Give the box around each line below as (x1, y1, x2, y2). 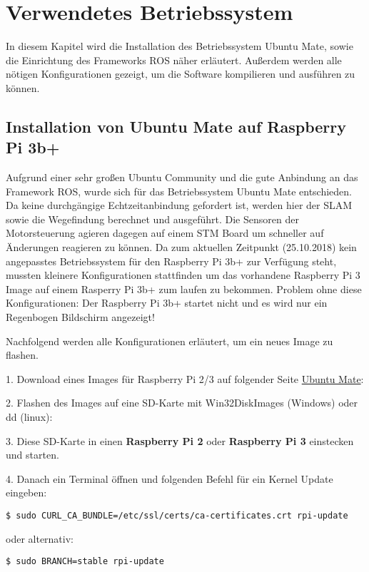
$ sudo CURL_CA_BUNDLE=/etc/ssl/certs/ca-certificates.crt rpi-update (6, 510, 348, 521)
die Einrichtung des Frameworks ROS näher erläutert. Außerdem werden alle (6, 52, 342, 67)
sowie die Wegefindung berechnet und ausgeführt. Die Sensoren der (6, 211, 299, 226)
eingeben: (6, 485, 47, 500)
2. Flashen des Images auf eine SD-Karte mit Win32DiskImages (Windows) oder (6, 395, 358, 410)
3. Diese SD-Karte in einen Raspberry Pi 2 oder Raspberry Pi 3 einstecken (6, 433, 354, 448)
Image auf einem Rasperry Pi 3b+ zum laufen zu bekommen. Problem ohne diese (6, 281, 362, 296)
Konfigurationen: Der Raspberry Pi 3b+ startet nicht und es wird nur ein (6, 295, 328, 310)
